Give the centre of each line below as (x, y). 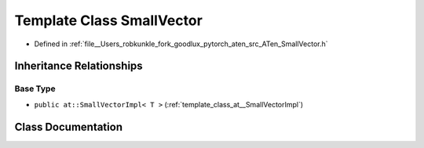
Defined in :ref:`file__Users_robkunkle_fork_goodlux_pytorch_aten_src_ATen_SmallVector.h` (181, 44)
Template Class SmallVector (109, 20)
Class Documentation (69, 126)
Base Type (35, 88)
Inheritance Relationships (79, 66)
